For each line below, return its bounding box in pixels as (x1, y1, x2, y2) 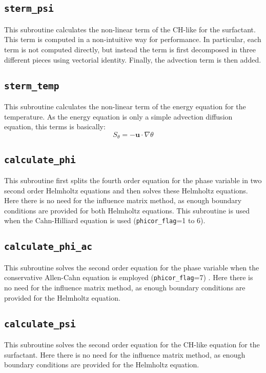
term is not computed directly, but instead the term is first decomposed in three (4, 44, 256, 54)
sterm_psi (4, 3, 54, 14)
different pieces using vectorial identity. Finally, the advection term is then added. (4, 54, 261, 65)
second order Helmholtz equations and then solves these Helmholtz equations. (4, 185, 248, 195)
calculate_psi (4, 318, 76, 329)
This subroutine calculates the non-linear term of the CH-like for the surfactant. (4, 24, 256, 34)
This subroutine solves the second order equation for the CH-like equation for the (4, 339, 260, 349)
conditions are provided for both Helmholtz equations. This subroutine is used (4, 205, 250, 215)
